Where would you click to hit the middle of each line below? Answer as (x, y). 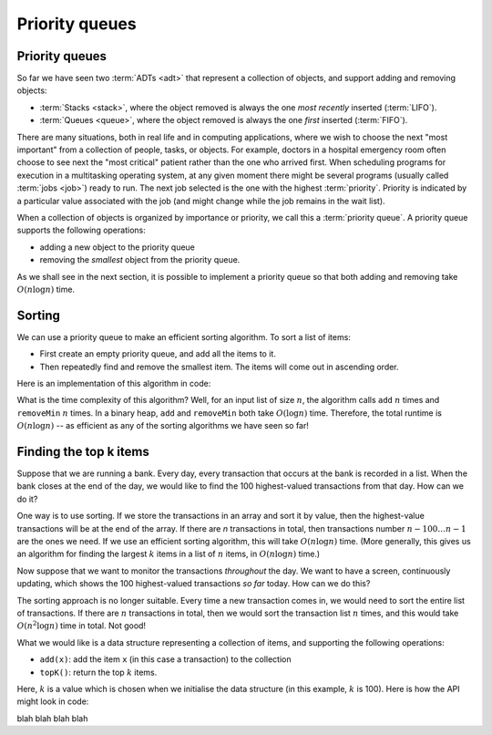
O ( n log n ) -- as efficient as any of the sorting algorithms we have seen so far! (163, 426)
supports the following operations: (81, 230)
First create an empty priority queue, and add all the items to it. (158, 354)
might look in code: (53, 701)
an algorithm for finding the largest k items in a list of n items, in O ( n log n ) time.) (169, 554)
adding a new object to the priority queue (118, 247)
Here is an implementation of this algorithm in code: (114, 383)
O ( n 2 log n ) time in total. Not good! (81, 625)
